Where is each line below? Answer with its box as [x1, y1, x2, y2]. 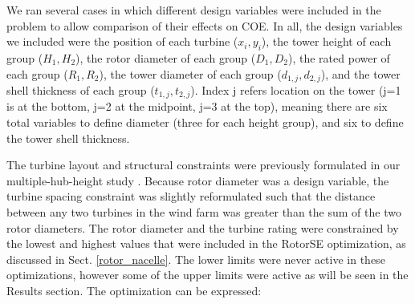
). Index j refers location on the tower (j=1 [190, 82, 401, 99]
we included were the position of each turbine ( [6, 33, 238, 50]
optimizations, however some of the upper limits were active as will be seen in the [6, 266, 409, 283]
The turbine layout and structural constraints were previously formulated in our [6, 156, 401, 173]
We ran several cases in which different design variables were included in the [6, 2, 381, 18]
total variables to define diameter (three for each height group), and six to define [6, 114, 404, 131]
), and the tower [320, 65, 401, 82]
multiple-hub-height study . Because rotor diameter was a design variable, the [6, 172, 389, 188]
